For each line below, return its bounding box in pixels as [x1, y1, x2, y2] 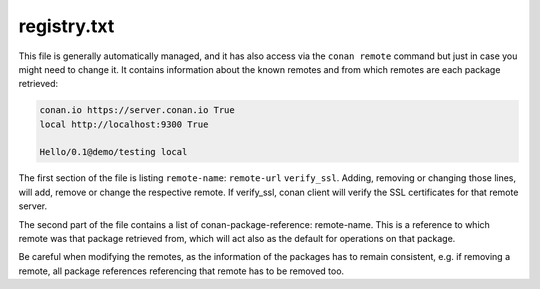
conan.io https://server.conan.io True [39, 105, 235, 116]
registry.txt [18, 15, 115, 37]
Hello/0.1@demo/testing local [39, 146, 188, 158]
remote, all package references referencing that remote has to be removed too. [18, 265, 345, 277]
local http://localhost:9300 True [39, 118, 209, 130]
